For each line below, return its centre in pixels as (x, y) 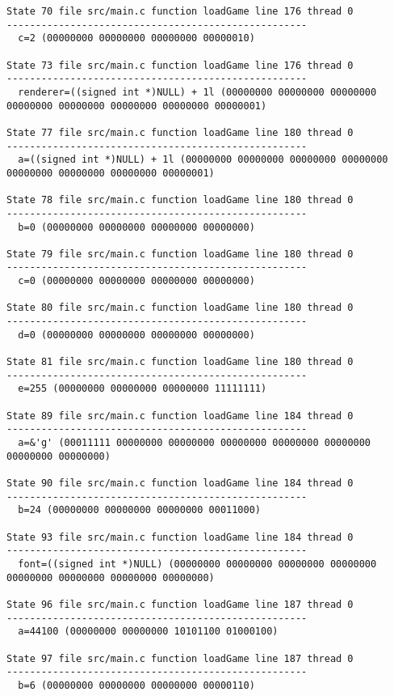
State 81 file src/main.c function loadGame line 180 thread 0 (180, 362)
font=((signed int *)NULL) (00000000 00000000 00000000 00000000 (197, 564)
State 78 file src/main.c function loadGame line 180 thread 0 (180, 200)
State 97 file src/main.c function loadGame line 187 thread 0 (180, 658)
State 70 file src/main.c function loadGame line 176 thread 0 (180, 11)
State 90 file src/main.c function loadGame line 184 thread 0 (180, 483)
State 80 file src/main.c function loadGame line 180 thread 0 (180, 308)
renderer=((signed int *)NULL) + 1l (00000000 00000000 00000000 (197, 92)
